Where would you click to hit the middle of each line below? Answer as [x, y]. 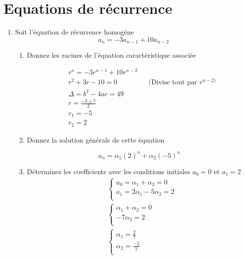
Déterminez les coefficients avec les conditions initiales [108, 171]
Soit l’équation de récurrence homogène [74, 32]
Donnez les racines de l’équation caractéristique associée [111, 55]
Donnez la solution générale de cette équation [96, 139]
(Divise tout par [173, 82]
